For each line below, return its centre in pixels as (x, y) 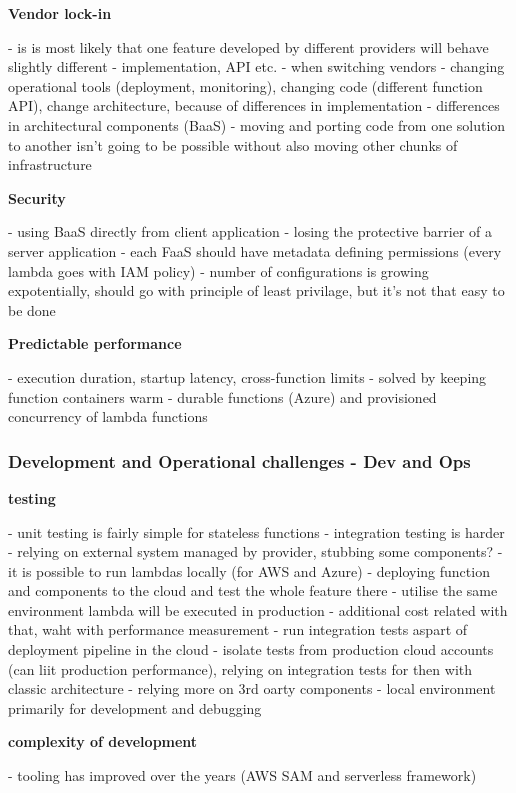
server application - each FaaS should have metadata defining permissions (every (255, 250)
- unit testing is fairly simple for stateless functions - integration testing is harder (256, 531)
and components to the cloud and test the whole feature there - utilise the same (253, 590)
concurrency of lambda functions (108, 416)
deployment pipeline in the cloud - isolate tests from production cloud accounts (251, 649)
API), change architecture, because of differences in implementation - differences (254, 105)
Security (37, 197)
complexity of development (103, 741)
